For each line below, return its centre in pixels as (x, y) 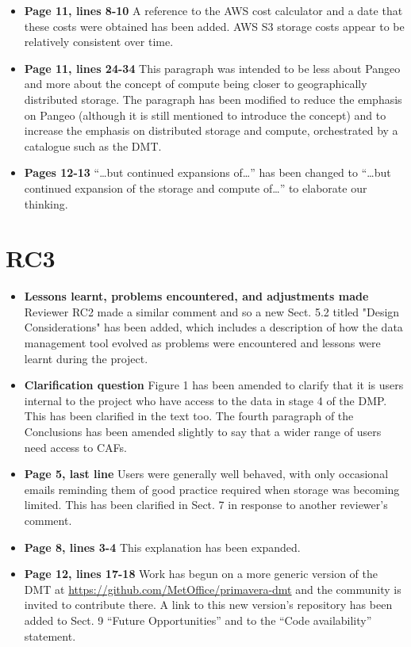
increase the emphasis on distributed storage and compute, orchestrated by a (211, 130)
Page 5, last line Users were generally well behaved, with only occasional (206, 474)
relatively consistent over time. (99, 42)
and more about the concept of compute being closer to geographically (196, 84)
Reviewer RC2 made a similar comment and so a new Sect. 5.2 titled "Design (212, 311)
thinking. (46, 203)
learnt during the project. (86, 358)
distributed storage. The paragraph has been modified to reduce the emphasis (213, 99)
